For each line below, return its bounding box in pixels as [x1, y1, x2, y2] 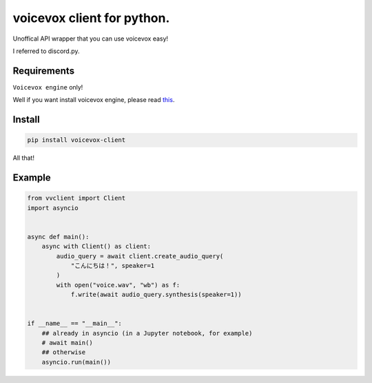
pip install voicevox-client [27, 136, 126, 144]
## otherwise [41, 349, 86, 356]
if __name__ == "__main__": [27, 320, 122, 327]
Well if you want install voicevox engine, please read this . [12, 96, 175, 104]
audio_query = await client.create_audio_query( [56, 252, 224, 260]
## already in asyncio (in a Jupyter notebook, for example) [41, 329, 253, 337]
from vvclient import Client [27, 194, 126, 203]
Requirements [12, 65, 75, 76]
